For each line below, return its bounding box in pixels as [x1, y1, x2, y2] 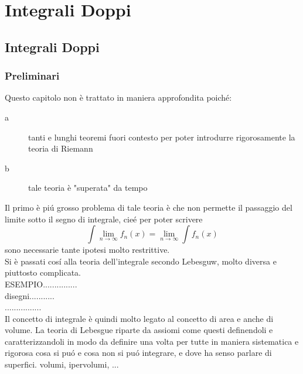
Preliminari [5, 68, 60, 83]
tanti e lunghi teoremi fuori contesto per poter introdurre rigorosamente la [28, 131, 295, 143]
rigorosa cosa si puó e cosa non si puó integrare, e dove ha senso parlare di [5, 346, 272, 359]
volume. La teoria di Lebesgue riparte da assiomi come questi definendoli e [5, 324, 273, 336]
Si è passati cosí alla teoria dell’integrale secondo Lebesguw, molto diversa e [5, 255, 277, 267]
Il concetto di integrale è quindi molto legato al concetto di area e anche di [5, 312, 274, 324]
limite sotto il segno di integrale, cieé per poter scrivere [5, 212, 203, 225]
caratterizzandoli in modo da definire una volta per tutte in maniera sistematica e [5, 335, 299, 347]
